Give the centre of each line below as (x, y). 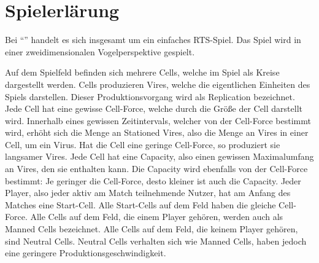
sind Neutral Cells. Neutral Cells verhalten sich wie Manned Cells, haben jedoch (156, 241)
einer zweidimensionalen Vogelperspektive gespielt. (100, 51)
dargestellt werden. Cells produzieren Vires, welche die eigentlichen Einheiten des (158, 84)
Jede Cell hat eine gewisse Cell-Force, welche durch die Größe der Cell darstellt (154, 108)
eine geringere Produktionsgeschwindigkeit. (86, 253)
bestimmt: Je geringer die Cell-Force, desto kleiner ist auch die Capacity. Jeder (153, 180)
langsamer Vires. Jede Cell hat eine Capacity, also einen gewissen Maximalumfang (159, 156)
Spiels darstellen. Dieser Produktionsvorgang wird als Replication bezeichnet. (150, 96)
